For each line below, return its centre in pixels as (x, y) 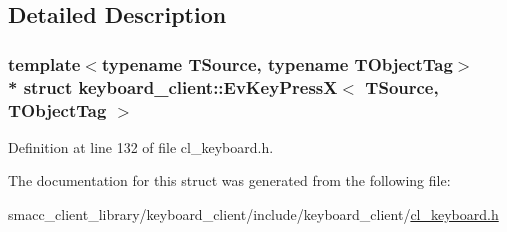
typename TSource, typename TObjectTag (277, 63)
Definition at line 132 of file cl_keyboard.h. (141, 146)
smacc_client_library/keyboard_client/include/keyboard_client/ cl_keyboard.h (253, 214)
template (44, 63)
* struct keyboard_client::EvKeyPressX (173, 86)
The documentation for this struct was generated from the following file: (229, 180)
